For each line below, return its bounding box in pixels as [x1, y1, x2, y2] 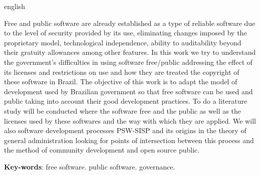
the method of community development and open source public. [4, 145, 200, 155]
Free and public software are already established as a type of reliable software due [4, 17, 255, 28]
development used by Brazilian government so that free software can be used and [4, 86, 253, 96]
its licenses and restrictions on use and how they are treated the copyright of [4, 66, 239, 77]
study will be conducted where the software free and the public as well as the [4, 105, 241, 116]
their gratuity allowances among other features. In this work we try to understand [4, 47, 256, 57]
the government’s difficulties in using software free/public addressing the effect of [4, 56, 253, 67]
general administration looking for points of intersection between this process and [4, 135, 254, 145]
